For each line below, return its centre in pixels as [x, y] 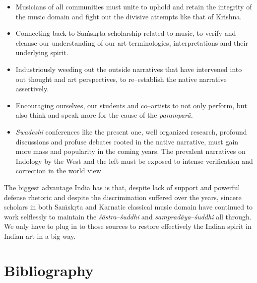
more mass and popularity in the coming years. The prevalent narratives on [130, 151]
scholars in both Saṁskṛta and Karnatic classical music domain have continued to [128, 207]
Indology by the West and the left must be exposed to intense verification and [134, 161]
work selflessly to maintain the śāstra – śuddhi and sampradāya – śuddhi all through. [128, 216]
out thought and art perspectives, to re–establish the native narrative [121, 79]
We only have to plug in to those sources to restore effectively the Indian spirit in [128, 226]
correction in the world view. [59, 171]
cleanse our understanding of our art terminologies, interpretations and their [132, 42]
